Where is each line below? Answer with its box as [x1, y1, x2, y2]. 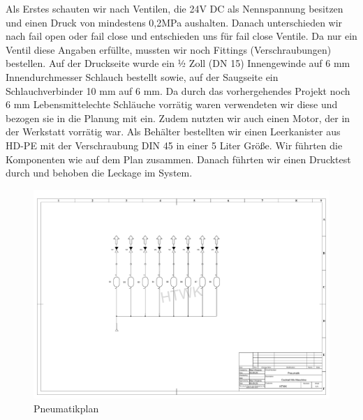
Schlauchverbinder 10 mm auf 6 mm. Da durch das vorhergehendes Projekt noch [6, 83, 350, 98]
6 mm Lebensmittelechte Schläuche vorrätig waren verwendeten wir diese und [6, 97, 338, 112]
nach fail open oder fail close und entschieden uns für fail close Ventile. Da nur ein [6, 29, 357, 43]
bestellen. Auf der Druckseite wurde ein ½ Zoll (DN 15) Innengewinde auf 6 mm [6, 56, 350, 70]
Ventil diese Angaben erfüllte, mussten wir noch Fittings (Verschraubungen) [6, 42, 332, 57]
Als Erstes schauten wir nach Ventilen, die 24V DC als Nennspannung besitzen [6, 1, 343, 15]
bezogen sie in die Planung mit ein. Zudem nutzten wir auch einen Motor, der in [6, 110, 350, 125]
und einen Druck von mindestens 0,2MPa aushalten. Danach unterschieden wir [6, 15, 343, 29]
